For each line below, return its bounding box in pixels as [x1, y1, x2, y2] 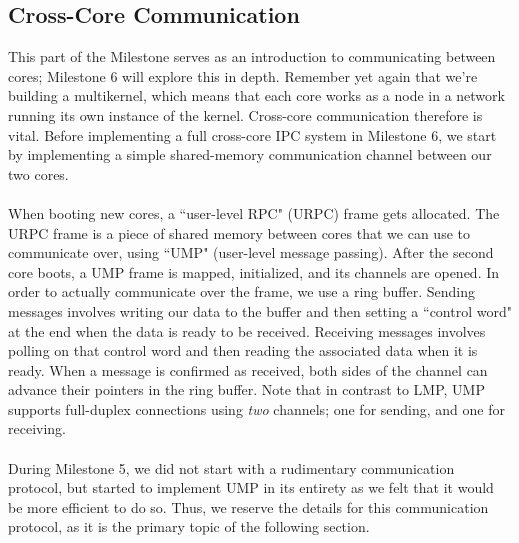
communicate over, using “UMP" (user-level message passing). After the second [8, 242, 494, 263]
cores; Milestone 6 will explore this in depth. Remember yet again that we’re [8, 65, 478, 86]
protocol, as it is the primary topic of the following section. [8, 516, 370, 537]
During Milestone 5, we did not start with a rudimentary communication [8, 457, 455, 478]
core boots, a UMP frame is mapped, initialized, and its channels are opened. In [8, 261, 500, 282]
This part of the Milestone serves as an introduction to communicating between [8, 46, 496, 67]
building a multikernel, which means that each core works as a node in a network [8, 85, 505, 106]
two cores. [8, 163, 69, 184]
